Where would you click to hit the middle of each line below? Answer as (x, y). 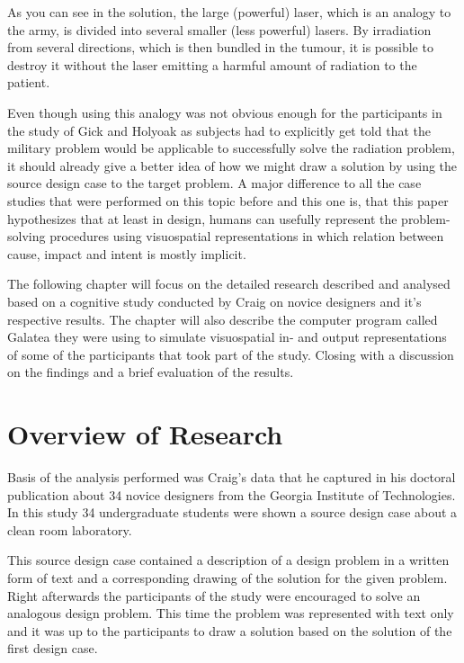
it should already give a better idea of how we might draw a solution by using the (232, 165)
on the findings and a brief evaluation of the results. (151, 372)
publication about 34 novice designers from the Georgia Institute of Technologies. (232, 494)
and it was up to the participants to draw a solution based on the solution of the (230, 630)
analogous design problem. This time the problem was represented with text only (231, 613)
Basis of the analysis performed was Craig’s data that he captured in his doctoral (232, 477)
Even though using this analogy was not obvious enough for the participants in (225, 112)
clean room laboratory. (70, 529)
